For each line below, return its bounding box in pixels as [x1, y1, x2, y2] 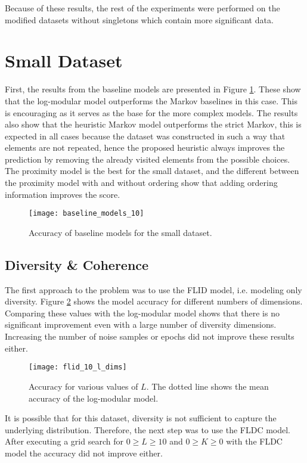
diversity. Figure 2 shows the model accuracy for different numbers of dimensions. [5, 295, 303, 307]
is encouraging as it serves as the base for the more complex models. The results [5, 106, 298, 119]
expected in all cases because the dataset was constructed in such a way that [5, 129, 286, 142]
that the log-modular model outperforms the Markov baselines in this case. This [5, 94, 298, 107]
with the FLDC [226, 435, 283, 448]
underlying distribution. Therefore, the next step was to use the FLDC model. [5, 423, 291, 436]
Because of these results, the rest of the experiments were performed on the [5, 2, 280, 14]
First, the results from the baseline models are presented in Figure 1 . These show [5, 83, 301, 95]
